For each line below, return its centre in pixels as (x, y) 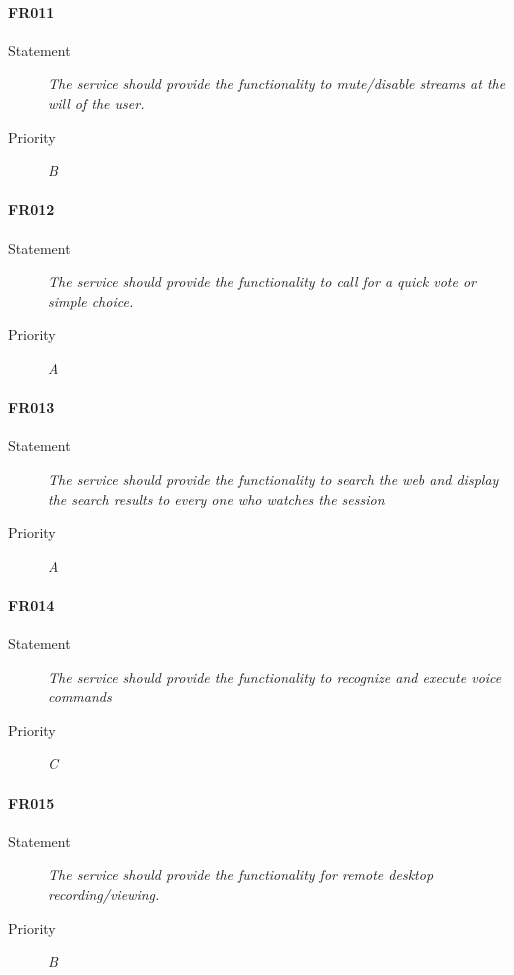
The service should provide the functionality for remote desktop (241, 874)
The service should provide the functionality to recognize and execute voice (275, 676)
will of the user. (96, 102)
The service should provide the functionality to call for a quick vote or (262, 281)
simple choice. (91, 300)
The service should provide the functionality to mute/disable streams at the (277, 83)
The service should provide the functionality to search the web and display (273, 478)
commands (80, 696)
